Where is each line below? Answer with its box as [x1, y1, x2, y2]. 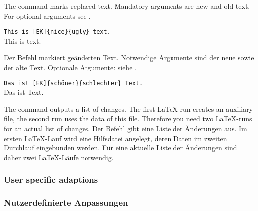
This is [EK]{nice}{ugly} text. [4, 28, 111, 36]
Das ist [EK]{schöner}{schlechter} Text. [4, 79, 143, 87]
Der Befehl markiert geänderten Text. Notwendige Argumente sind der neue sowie [4, 52, 254, 63]
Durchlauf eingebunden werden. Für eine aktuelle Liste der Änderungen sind [4, 142, 237, 153]
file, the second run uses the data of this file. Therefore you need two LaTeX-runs [4, 113, 252, 124]
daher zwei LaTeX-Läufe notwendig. [4, 152, 114, 162]
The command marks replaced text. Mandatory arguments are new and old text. [4, 1, 250, 11]
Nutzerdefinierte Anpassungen [4, 196, 128, 209]
